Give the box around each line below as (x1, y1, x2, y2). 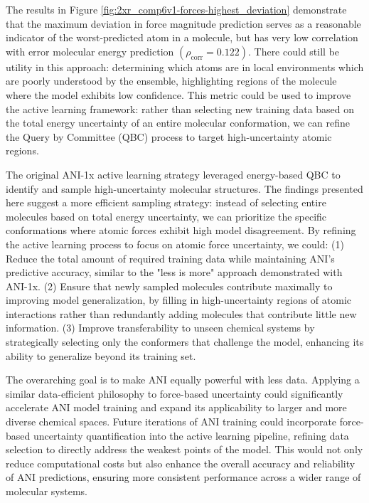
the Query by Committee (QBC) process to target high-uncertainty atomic (6, 129, 332, 144)
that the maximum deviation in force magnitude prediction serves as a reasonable (6, 16, 361, 31)
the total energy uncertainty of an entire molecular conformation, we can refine (6, 115, 351, 130)
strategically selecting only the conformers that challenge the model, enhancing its (6, 334, 364, 349)
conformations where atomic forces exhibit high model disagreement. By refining (6, 223, 356, 238)
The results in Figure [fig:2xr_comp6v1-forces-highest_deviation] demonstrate (6, 2, 347, 16)
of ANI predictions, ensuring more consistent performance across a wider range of (6, 470, 361, 485)
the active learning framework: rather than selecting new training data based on (6, 101, 355, 116)
